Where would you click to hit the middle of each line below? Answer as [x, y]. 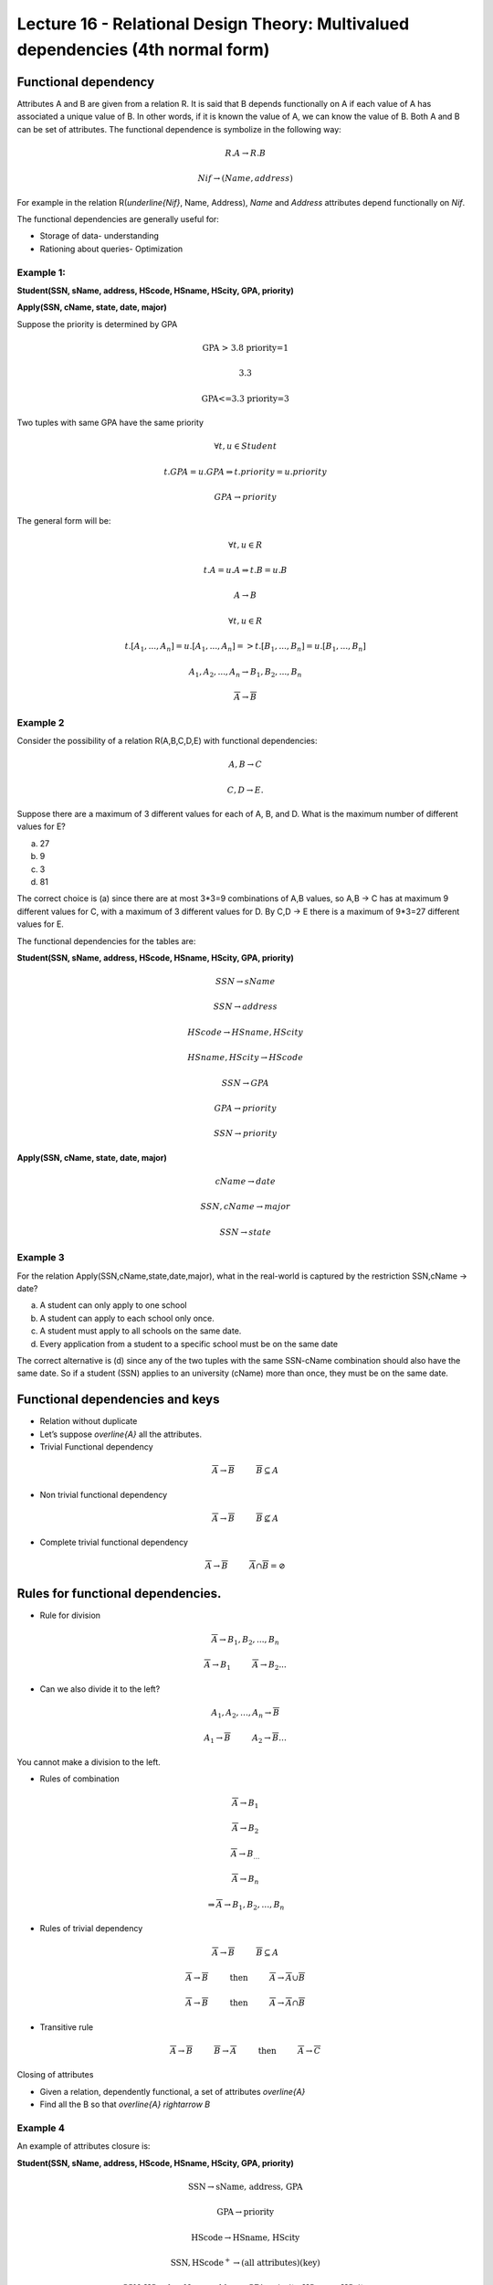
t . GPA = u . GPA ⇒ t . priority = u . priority [246, 472]
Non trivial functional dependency [104, 1494]
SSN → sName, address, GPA [245, 2186]
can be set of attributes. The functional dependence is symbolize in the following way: [179, 129]
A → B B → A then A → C [246, 2051]
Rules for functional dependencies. [119, 1594]
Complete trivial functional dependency [114, 1542]
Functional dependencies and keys [118, 1400]
